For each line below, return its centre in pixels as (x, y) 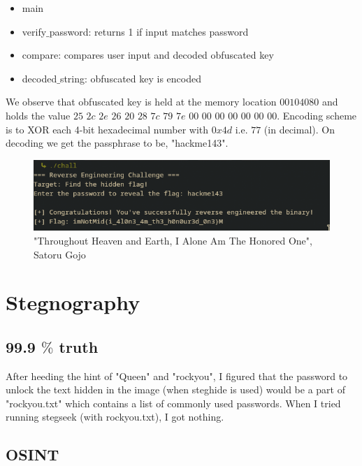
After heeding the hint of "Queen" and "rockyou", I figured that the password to (177, 376)
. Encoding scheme (317, 115)
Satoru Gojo (60, 254)
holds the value (38, 115)
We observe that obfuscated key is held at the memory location (141, 102)
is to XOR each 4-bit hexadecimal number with (107, 129)
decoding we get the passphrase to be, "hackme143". (117, 143)
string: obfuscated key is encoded (130, 78)
